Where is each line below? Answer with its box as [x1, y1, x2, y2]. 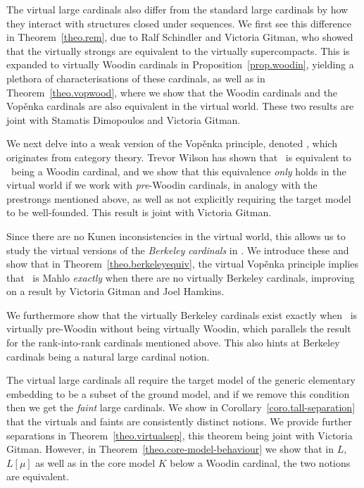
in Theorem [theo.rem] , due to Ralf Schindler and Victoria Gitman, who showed [6, 30, 353, 44]
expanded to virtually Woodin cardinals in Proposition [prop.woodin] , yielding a [6, 57, 354, 72]
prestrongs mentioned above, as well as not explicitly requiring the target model [6, 191, 351, 206]
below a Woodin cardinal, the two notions [170, 455, 351, 470]
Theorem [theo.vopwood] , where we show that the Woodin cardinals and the [6, 85, 338, 99]
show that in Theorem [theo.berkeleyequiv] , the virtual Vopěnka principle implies [6, 256, 359, 271]
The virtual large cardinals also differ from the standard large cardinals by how [6, 2, 349, 16]
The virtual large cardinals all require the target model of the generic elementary [6, 373, 356, 387]
